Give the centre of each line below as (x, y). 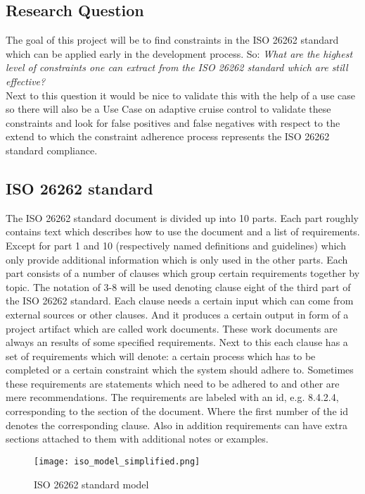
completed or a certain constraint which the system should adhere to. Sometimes (180, 370)
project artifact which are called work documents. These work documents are (172, 328)
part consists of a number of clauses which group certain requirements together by (183, 273)
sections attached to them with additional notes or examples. (137, 439)
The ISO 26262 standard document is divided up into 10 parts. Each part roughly (182, 217)
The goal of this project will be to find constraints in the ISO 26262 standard (172, 40)
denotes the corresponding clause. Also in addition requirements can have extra (177, 425)
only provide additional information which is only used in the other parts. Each (177, 259)
